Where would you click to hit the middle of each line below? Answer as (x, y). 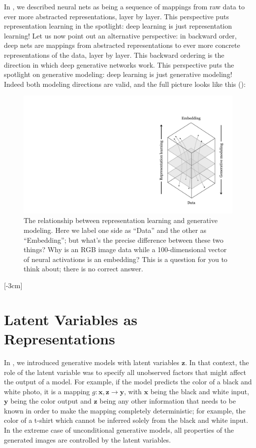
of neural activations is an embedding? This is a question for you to (126, 259)
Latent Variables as (71, 319)
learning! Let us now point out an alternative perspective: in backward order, (120, 35)
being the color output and (51, 401)
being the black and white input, (200, 391)
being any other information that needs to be (168, 401)
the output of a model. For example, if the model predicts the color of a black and (128, 382)
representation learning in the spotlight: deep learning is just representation (118, 26)
